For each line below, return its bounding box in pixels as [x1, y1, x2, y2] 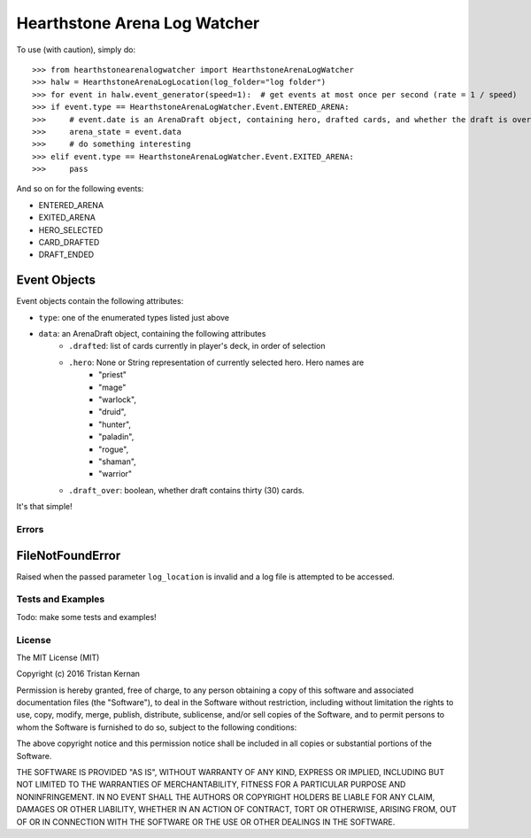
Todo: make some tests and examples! [16, 611, 157, 622]
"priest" [98, 369, 127, 380]
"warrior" [98, 469, 133, 479]
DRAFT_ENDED [38, 249, 95, 260]
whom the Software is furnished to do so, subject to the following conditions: [16, 722, 297, 733]
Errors [16, 523, 44, 535]
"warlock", [98, 394, 137, 405]
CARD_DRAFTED [38, 237, 100, 248]
